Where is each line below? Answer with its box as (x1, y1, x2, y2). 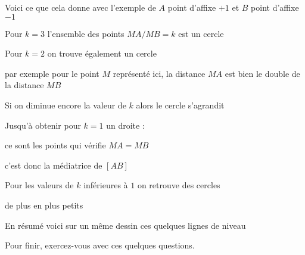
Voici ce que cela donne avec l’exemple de (5, 1, 156, 13)
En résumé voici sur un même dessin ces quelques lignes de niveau (5, 219, 246, 231)
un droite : (106, 119, 145, 131)
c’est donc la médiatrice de (5, 158, 102, 171)
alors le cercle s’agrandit (136, 98, 225, 111)
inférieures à (83, 179, 128, 191)
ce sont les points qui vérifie (5, 139, 106, 151)
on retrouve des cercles (137, 179, 220, 191)
